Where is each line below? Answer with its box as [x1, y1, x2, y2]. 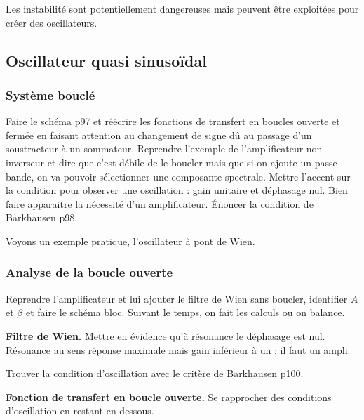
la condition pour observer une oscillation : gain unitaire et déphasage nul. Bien [6, 183, 348, 197]
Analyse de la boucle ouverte [6, 263, 173, 281]
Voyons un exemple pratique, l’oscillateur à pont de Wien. [6, 233, 255, 248]
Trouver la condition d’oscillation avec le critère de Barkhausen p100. [6, 366, 304, 381]
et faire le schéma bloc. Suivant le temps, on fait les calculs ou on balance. [25, 305, 345, 320]
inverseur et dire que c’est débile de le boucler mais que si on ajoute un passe [6, 155, 337, 169]
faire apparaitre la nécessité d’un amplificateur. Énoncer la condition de [6, 196, 314, 211]
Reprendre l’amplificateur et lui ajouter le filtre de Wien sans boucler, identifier [6, 291, 348, 306]
